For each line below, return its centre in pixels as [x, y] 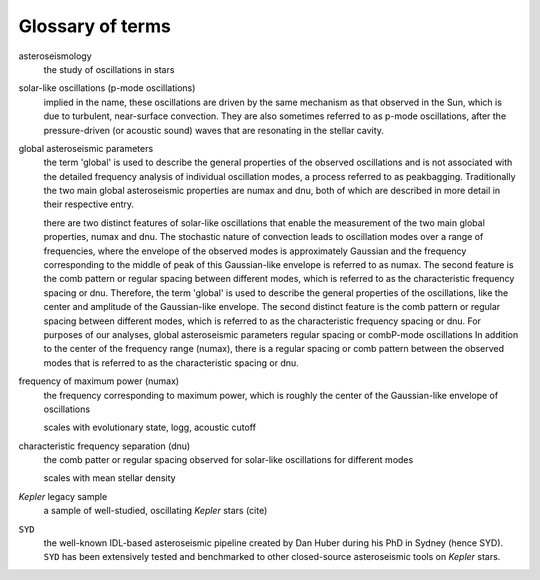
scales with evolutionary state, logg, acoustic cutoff [150, 427]
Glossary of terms [95, 26]
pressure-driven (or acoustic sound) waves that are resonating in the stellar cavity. [214, 130]
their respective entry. [89, 204]
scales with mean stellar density [109, 478]
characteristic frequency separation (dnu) [104, 446]
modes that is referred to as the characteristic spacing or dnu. [171, 362]
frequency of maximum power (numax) [99, 381]
